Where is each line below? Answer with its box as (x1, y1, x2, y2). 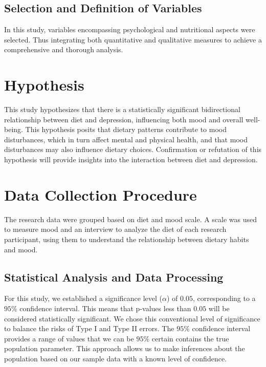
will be (208, 303, 230, 313)
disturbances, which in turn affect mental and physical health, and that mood (4, 134, 248, 144)
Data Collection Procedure (4, 184, 197, 205)
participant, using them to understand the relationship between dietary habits (4, 233, 249, 244)
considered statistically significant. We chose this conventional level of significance (4, 313, 260, 323)
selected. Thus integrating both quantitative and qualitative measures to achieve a (4, 34, 262, 45)
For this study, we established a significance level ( (4, 293, 162, 304)
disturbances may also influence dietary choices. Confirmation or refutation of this (4, 144, 262, 155)
